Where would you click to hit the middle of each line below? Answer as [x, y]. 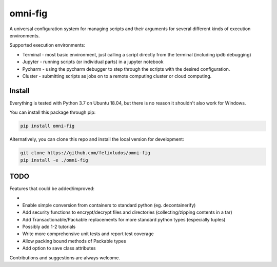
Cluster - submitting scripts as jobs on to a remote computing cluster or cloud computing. [117, 76]
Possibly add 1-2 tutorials [49, 227]
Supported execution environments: [47, 45]
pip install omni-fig [47, 126]
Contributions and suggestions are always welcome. [65, 258]
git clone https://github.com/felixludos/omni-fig [85, 153]
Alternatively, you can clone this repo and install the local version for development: [97, 139]
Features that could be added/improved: [52, 189]
